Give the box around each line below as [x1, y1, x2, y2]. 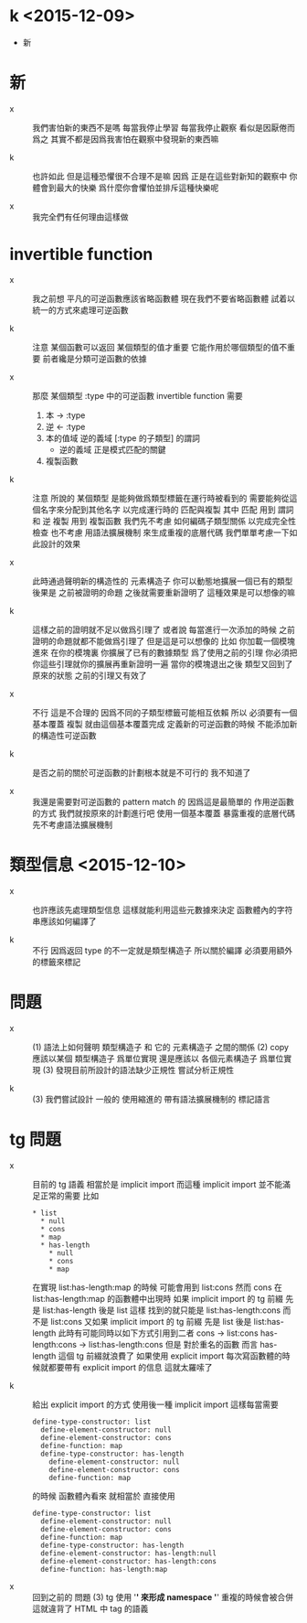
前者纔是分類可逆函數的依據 [42, 353, 147, 364]
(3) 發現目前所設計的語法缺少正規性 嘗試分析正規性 [42, 1064, 235, 1075]
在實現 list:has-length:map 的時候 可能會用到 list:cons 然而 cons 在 [32, 1282, 283, 1293]
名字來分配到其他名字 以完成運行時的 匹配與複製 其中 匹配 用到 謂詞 [39, 504, 294, 515]
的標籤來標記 [32, 956, 80, 967]
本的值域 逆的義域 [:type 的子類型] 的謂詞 [45, 432, 201, 444]
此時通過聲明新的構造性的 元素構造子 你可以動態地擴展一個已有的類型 [32, 575, 293, 586]
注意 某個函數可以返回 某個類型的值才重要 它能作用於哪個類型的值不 [32, 341, 288, 352]
